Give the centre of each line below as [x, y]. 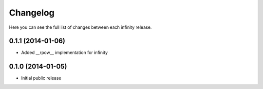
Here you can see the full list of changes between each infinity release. [80, 27]
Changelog [32, 13]
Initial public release [41, 78]
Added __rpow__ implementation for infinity [65, 53]
